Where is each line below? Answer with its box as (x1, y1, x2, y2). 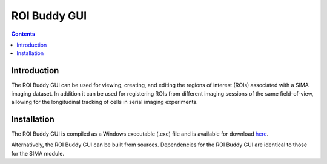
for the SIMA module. (11, 149, 65, 157)
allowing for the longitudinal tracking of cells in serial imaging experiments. (11, 99, 198, 106)
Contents (11, 30, 36, 38)
